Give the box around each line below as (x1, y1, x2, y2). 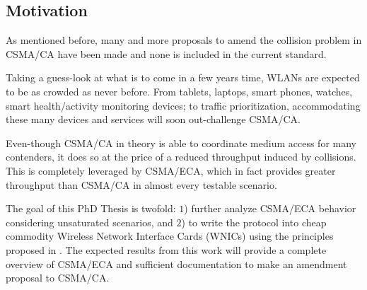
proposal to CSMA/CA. (6, 270, 110, 285)
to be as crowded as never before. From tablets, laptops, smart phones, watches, (6, 83, 353, 98)
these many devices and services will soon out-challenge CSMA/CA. (6, 112, 301, 127)
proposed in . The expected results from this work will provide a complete (6, 242, 327, 257)
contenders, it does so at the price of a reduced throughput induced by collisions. (6, 149, 356, 164)
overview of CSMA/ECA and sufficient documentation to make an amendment (6, 256, 347, 271)
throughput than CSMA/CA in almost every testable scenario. (6, 177, 277, 192)
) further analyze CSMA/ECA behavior (184, 201, 356, 216)
